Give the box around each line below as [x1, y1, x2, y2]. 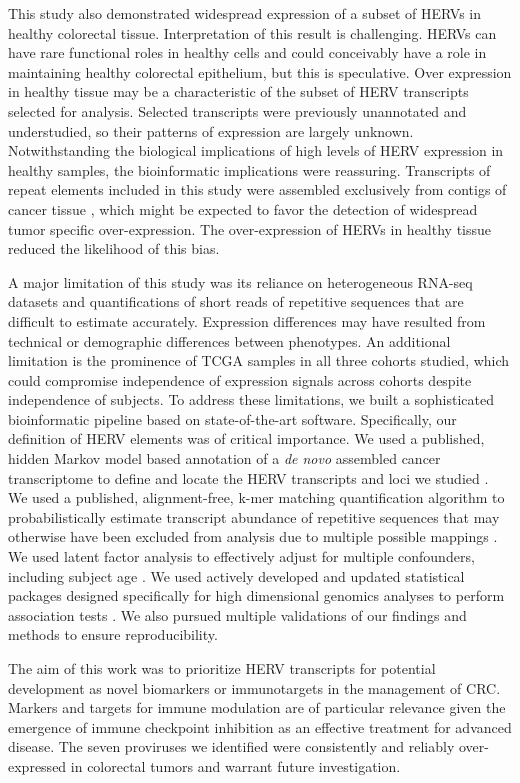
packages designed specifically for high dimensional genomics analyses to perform [8, 585, 505, 606]
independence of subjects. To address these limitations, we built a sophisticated [8, 389, 494, 410]
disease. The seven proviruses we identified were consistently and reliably [8, 736, 455, 757]
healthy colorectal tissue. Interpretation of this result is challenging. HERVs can [8, 22, 497, 43]
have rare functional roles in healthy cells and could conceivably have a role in [8, 42, 487, 63]
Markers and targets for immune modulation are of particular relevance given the [8, 697, 506, 718]
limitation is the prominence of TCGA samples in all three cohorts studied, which [8, 350, 510, 371]
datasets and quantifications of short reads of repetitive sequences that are [8, 291, 464, 312]
